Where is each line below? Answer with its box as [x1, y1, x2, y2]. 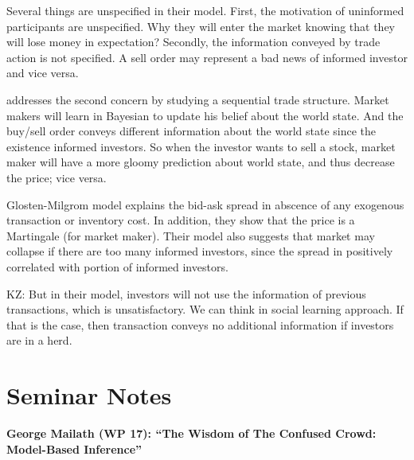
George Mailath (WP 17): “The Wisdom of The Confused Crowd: [6, 425, 377, 441]
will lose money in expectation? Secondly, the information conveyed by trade [6, 33, 381, 50]
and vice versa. [6, 64, 79, 81]
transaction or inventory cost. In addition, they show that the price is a [6, 212, 355, 228]
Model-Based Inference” [6, 440, 143, 457]
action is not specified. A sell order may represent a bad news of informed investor [6, 49, 408, 65]
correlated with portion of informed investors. [6, 258, 228, 275]
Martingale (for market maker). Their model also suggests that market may [6, 227, 375, 244]
